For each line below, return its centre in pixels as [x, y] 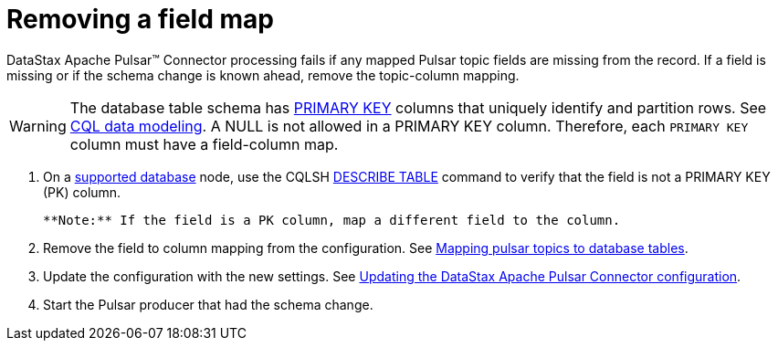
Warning [38, 126]
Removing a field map [140, 19]
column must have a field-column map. [204, 144]
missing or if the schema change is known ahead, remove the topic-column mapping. [263, 75]
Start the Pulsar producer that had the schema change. [208, 304]
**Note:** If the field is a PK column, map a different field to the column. [332, 220]
